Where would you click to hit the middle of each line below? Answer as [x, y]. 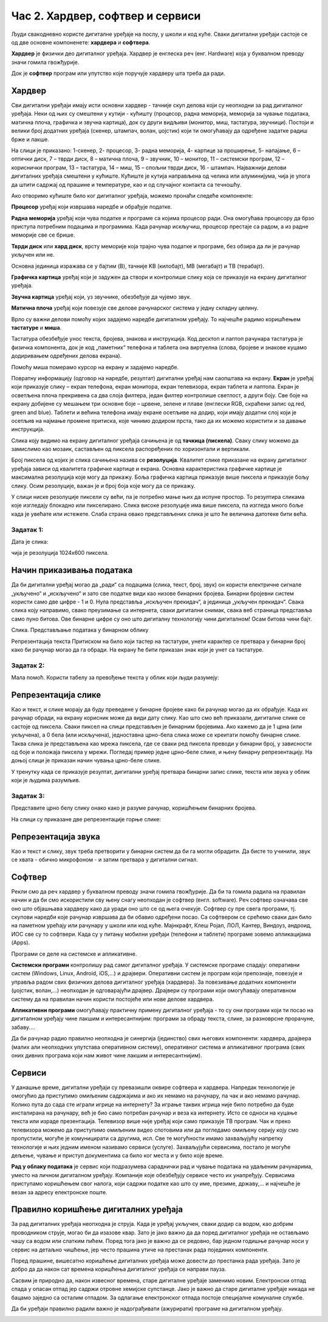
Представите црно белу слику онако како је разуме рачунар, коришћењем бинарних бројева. [134, 808]
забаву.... [23, 1027]
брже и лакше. [30, 139]
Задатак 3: [28, 796]
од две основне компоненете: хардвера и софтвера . [81, 42]
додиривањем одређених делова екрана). [67, 356]
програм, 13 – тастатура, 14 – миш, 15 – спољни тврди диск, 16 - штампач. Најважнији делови [165, 167]
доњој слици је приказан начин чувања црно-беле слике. [86, 760]
